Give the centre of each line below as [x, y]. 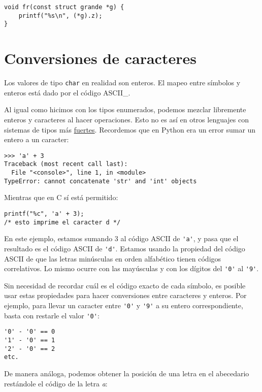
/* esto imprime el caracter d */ [62, 222]
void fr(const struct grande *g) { [64, 7]
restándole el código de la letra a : [56, 383]
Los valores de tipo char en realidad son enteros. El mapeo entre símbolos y [122, 83]
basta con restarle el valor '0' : [52, 315]
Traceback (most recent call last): [66, 164]
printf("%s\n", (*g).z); [60, 15]
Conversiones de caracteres [100, 58]
